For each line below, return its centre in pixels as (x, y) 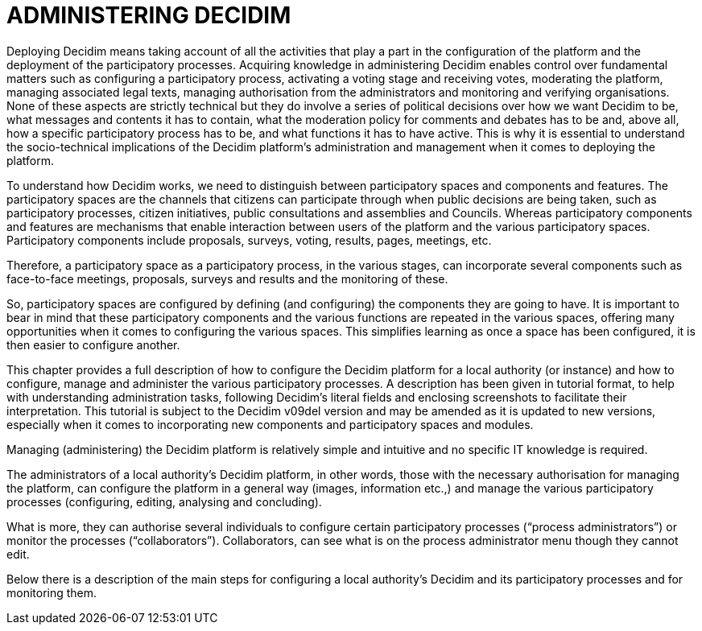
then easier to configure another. (93, 344)
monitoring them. (52, 592)
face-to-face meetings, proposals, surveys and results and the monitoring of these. (227, 278)
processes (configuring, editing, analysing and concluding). (164, 501)
